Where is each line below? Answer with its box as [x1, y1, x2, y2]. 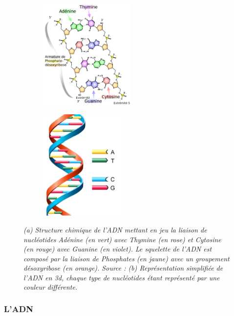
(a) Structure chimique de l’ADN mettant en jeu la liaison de [23, 224, 207, 234]
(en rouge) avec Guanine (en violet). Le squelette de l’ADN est [23, 244, 212, 254]
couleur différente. [23, 282, 78, 292]
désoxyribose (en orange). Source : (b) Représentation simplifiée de [23, 263, 223, 273]
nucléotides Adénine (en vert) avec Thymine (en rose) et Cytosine [23, 234, 221, 244]
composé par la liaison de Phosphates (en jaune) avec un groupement [23, 253, 230, 263]
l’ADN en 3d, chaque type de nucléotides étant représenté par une [23, 272, 220, 282]
